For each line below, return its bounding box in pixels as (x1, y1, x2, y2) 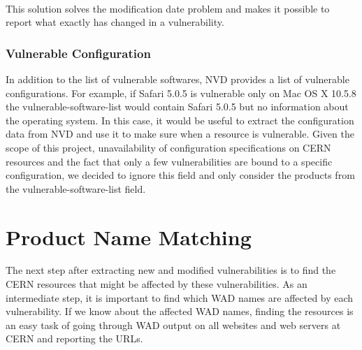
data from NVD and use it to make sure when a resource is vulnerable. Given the (6, 126, 354, 141)
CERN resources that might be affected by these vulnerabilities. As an (6, 277, 307, 291)
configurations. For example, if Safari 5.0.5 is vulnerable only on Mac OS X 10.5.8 (6, 85, 356, 100)
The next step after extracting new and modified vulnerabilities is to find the (6, 263, 336, 277)
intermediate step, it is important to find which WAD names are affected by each (6, 290, 354, 305)
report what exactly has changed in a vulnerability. (6, 15, 224, 29)
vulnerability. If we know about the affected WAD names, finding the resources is (6, 304, 354, 319)
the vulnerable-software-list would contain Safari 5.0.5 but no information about (6, 99, 349, 114)
